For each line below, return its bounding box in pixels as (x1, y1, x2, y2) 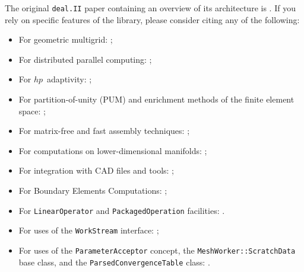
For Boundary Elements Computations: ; (18, 184, 167, 196)
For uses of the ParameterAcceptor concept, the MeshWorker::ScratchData (18, 244, 296, 256)
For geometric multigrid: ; (18, 33, 113, 46)
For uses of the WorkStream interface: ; (18, 224, 159, 236)
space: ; (18, 104, 46, 117)
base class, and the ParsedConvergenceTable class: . (18, 255, 210, 268)
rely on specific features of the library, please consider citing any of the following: (5, 13, 300, 25)
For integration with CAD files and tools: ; (18, 164, 175, 177)
